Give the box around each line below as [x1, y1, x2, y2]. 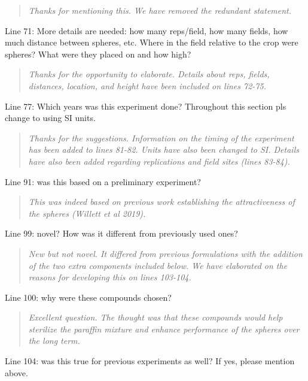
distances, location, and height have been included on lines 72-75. [28, 79, 266, 92]
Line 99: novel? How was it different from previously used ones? [5, 227, 238, 240]
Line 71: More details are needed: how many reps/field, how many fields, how [5, 24, 288, 37]
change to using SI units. [5, 111, 96, 124]
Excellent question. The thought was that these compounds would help [28, 311, 283, 323]
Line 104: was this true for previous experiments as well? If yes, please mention [5, 355, 295, 367]
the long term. [28, 334, 80, 347]
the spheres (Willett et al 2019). [28, 207, 146, 219]
